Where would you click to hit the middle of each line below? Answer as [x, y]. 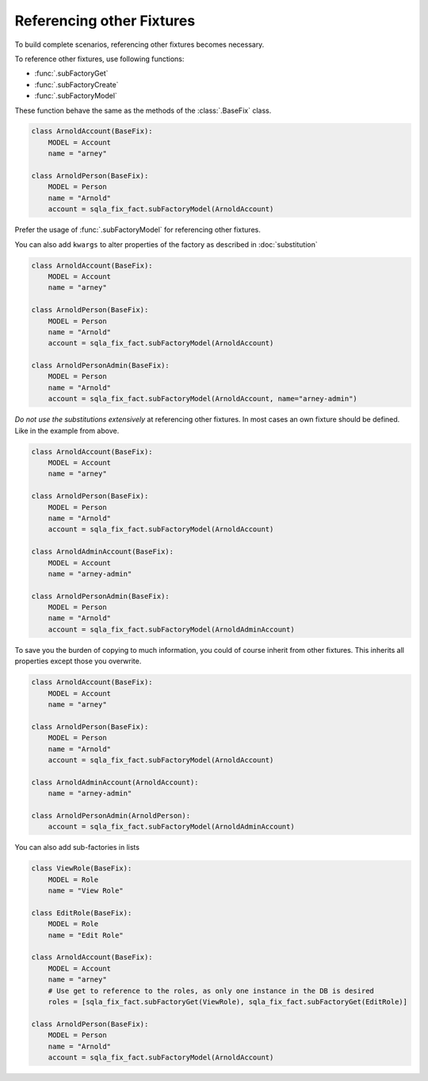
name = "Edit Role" [86, 935]
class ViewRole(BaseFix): [82, 869]
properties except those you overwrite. [78, 661]
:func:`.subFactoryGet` [71, 73]
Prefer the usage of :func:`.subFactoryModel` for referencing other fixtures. [138, 230]
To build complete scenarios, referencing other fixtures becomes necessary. [139, 44]
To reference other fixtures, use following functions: [99, 59]
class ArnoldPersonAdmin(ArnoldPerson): [111, 815]
